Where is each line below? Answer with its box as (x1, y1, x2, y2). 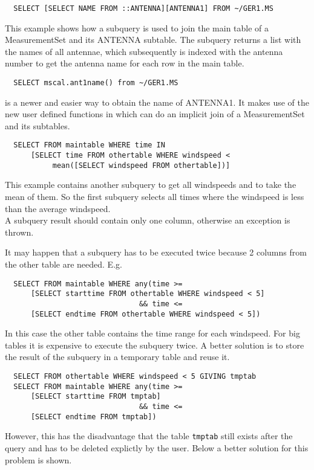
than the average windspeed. (5, 202, 111, 214)
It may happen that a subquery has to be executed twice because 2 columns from (5, 246, 307, 259)
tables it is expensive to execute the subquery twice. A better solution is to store (5, 338, 304, 351)
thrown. (5, 225, 34, 238)
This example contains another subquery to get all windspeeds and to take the (5, 178, 296, 191)
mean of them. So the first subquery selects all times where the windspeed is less (5, 190, 304, 203)
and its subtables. (5, 119, 70, 132)
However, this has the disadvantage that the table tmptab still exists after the (5, 430, 293, 442)
